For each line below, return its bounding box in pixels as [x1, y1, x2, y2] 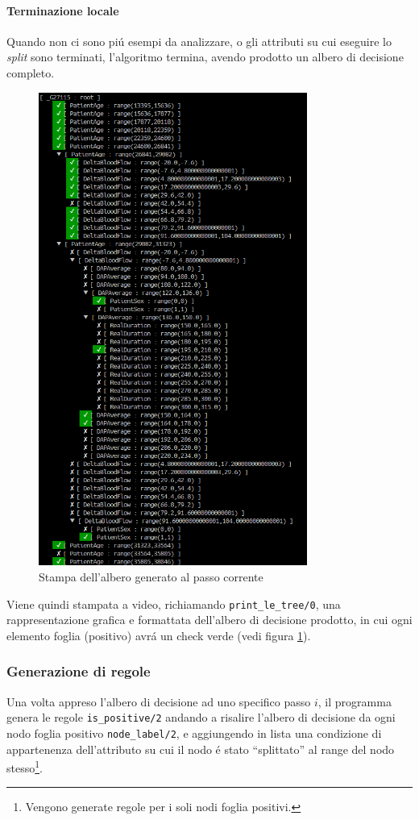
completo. [6, 64, 55, 81]
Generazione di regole [6, 661, 151, 681]
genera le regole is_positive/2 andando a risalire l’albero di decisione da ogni [6, 709, 396, 726]
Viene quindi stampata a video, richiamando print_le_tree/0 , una [6, 595, 341, 612]
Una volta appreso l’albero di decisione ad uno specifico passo [6, 693, 311, 710]
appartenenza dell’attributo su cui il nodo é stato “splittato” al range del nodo [6, 740, 395, 757]
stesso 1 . [6, 757, 43, 776]
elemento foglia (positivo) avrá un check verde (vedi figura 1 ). [6, 626, 311, 643]
